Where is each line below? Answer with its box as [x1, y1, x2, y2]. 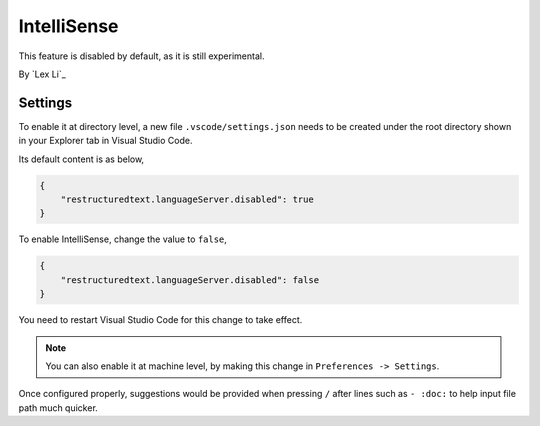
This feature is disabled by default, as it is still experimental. [18, 50, 265, 62]
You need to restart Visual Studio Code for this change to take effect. [18, 314, 303, 326]
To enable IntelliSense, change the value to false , [18, 233, 227, 245]
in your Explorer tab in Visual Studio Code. [18, 135, 193, 147]
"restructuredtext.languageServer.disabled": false [60, 274, 320, 285]
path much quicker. [18, 401, 99, 414]
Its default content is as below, [18, 153, 145, 165]
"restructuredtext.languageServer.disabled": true [60, 194, 314, 205]
